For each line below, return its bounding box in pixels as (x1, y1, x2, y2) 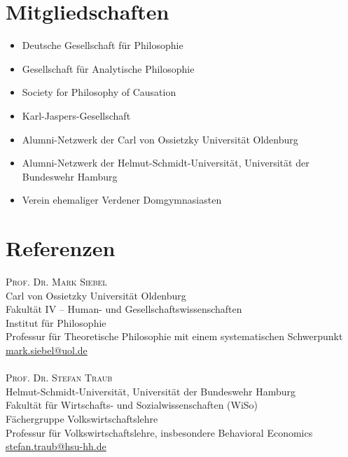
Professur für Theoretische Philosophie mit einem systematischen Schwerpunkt (6, 329, 343, 344)
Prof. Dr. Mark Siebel (6, 274, 107, 288)
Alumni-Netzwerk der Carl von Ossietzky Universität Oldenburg (22, 132, 298, 146)
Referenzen (6, 234, 116, 262)
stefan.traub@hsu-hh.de (6, 439, 106, 454)
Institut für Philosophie (6, 315, 106, 330)
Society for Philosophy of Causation (22, 85, 176, 99)
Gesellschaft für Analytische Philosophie (22, 61, 195, 76)
